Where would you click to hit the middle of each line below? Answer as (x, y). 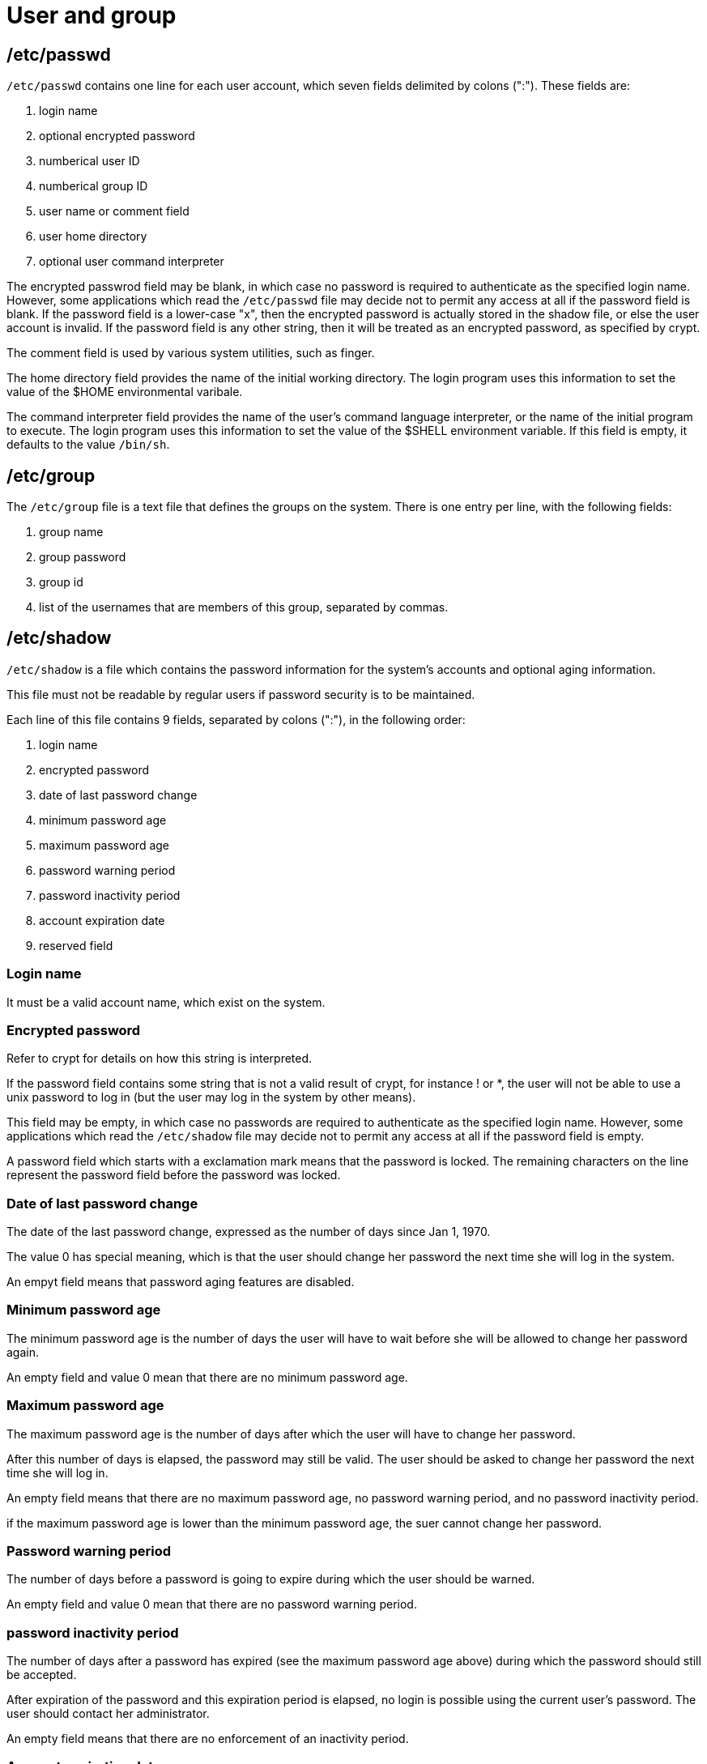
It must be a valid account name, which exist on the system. (166, 1002)
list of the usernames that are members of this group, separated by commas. (244, 607)
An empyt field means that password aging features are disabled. (181, 1282)
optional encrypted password (117, 136)
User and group (92, 15)
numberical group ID (94, 186)
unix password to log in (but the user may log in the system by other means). (211, 1097)
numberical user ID (89, 161)
